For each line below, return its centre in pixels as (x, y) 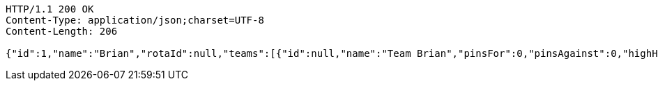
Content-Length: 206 (62, 31)
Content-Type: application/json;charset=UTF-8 (135, 20)
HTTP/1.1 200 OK (50, 9)
